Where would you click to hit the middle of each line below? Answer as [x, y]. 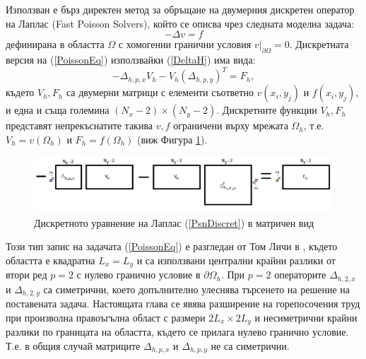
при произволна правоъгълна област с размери [106, 317]
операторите [300, 275]
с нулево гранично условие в [138, 275]
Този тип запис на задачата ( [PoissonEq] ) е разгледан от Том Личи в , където [172, 246]
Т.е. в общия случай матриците [73, 345]
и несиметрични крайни [306, 317]
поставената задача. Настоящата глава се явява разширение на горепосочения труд [183, 304]
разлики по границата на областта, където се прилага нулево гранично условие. [177, 332]
